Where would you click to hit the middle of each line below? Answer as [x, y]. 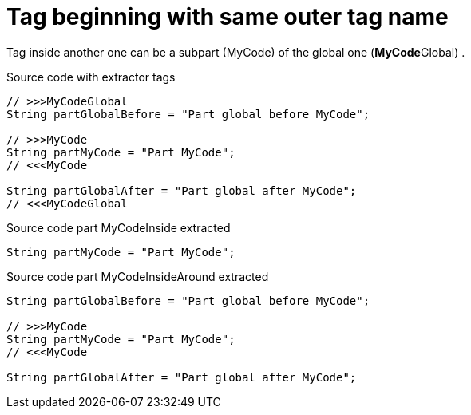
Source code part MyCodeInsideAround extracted [138, 276]
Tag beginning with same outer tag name [228, 17]
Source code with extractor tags [91, 77]
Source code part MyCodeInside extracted [119, 227]
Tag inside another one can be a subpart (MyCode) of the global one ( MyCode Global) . [236, 52]
